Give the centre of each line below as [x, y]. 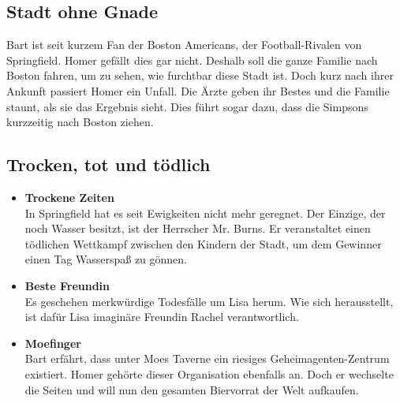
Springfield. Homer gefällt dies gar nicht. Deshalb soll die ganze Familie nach [192, 60]
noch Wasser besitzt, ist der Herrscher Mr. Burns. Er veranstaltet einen [198, 228]
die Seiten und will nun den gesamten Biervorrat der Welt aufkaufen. [192, 389]
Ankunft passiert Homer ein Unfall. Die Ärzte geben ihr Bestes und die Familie [198, 90]
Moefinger [53, 343]
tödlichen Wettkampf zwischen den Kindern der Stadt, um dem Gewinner [203, 243]
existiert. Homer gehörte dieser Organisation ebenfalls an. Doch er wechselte [209, 373]
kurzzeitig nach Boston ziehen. [80, 122]
